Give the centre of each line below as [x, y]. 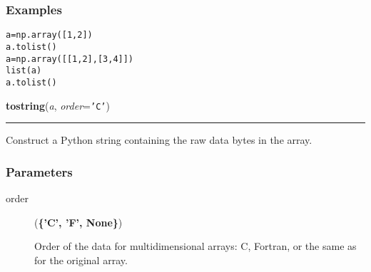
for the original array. [81, 260]
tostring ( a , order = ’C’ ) [58, 105]
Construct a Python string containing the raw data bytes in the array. [159, 140]
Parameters [39, 171]
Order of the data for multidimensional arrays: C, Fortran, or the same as [195, 246]
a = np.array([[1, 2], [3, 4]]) [70, 59]
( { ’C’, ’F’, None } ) [78, 222]
